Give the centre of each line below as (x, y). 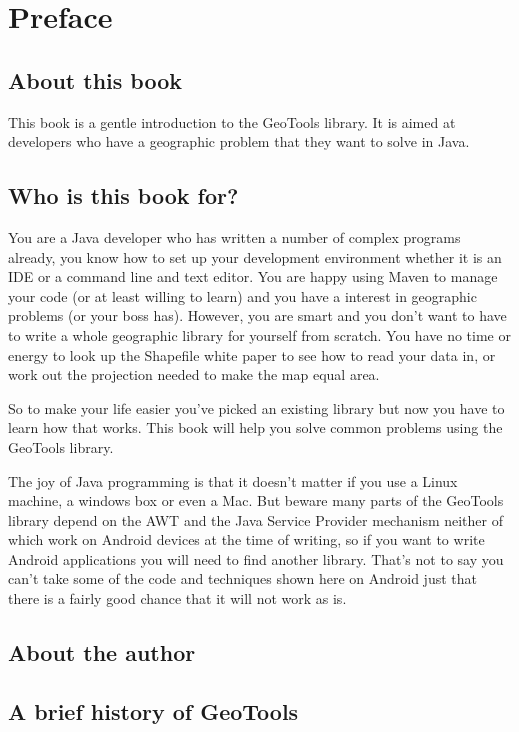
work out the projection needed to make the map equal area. (194, 374)
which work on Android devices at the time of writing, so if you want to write (246, 539)
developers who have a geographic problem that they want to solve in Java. (239, 141)
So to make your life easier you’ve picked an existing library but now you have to (256, 407)
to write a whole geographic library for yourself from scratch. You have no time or (259, 334)
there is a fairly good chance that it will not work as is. (177, 598)
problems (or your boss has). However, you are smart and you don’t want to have (257, 315)
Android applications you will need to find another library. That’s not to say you (256, 558)
